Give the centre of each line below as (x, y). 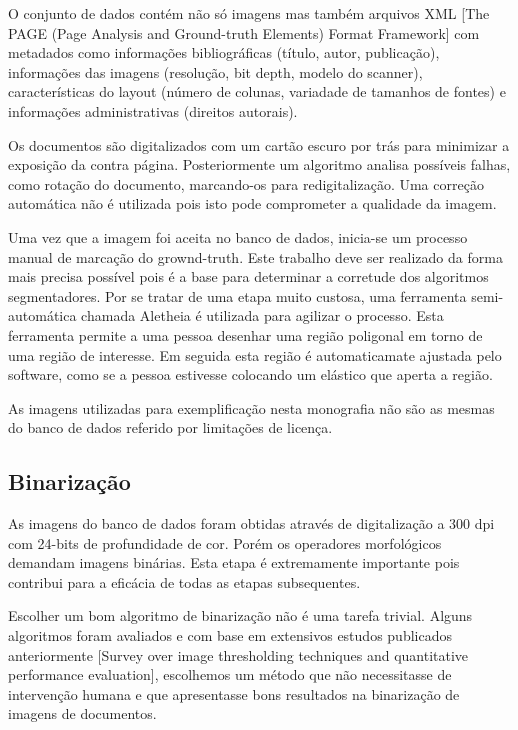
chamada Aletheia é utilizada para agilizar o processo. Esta (262, 315)
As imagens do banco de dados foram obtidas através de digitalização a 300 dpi (251, 523)
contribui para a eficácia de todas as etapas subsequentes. (184, 581)
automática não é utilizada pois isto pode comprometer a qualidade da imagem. (252, 203)
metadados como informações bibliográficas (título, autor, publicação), (224, 52)
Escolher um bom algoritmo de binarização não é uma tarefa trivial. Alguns (240, 615)
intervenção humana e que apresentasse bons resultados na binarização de (234, 693)
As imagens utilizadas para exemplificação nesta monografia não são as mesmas (251, 407)
